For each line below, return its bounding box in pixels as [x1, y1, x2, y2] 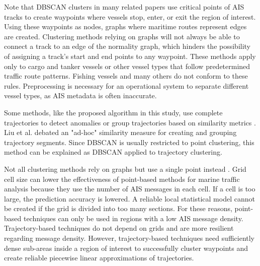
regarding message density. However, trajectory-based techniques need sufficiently [4, 233, 255, 243]
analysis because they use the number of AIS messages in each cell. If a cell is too [4, 183, 255, 194]
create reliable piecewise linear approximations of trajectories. [4, 252, 194, 263]
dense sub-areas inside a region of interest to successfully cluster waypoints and [4, 242, 248, 253]
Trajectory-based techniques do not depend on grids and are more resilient [4, 223, 234, 233]
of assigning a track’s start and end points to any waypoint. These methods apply [4, 50, 256, 61]
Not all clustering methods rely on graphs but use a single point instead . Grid [4, 163, 246, 174]
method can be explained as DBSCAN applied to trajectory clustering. [4, 147, 222, 157]
